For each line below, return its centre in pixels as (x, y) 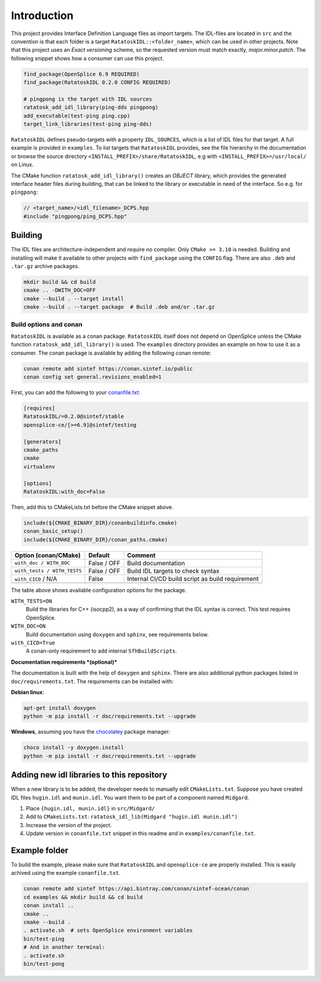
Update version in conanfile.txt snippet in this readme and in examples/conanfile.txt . (141, 834)
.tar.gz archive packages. (45, 266)
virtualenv (39, 467)
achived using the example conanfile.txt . (66, 873)
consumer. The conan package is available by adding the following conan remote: (111, 353)
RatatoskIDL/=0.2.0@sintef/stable (74, 417)
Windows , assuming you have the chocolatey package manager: (91, 732)
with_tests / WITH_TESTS (48, 571)
